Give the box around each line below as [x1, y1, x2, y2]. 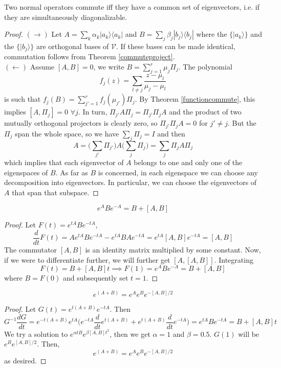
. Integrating [214, 254, 253, 265]
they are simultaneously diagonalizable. [4, 11, 127, 22]
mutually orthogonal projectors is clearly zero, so [4, 118, 158, 128]
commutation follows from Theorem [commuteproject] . [4, 51, 175, 62]
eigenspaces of [4, 167, 48, 177]
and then [157, 128, 185, 139]
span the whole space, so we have [15, 128, 119, 139]
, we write [93, 61, 124, 72]
